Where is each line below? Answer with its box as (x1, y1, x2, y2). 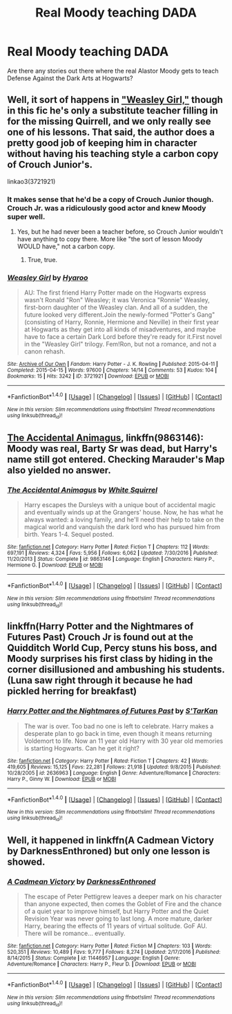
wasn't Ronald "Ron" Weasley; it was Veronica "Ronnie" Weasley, (23, 296, 211, 304)
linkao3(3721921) (7, 177, 56, 185)
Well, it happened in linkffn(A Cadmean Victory (7, 835, 214, 847)
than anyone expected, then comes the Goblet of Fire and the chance (23, 900, 222, 908)
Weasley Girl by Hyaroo (7, 273, 88, 282)
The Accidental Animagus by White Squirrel (7, 485, 157, 495)
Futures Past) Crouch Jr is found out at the (7, 632, 193, 643)
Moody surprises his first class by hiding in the (7, 653, 213, 665)
